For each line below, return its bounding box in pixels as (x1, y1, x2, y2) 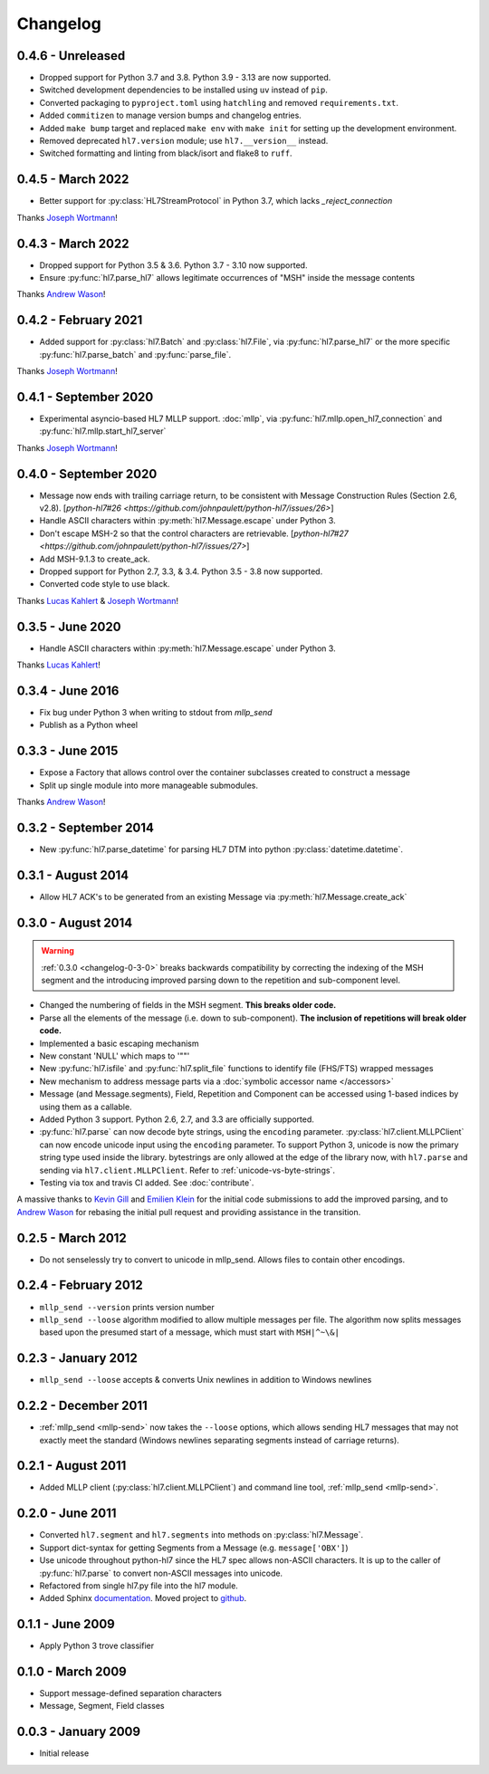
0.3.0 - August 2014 (16, 915, 133, 930)
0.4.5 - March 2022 (16, 172, 129, 187)
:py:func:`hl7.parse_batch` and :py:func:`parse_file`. (39, 349, 231, 360)
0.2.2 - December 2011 (16, 1398, 149, 1414)
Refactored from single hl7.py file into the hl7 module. (39, 1580, 239, 1591)
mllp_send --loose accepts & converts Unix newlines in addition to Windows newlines (39, 1375, 372, 1386)
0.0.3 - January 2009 (16, 1724, 140, 1740)
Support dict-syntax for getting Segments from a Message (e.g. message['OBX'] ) (39, 1542, 349, 1553)
